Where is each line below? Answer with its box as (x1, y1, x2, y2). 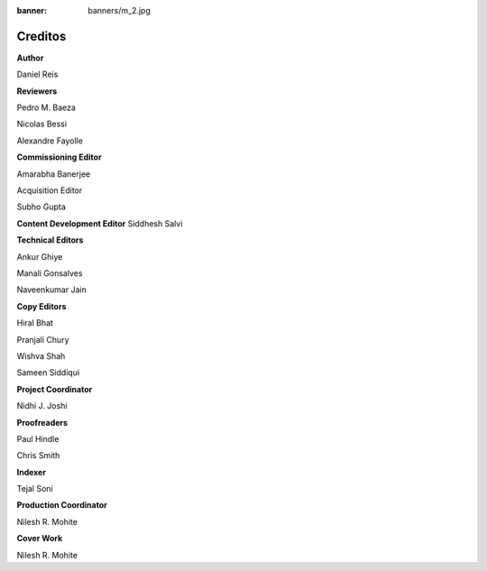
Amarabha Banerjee (16, 168, 91, 180)
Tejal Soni (16, 484, 53, 494)
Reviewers (16, 86, 58, 97)
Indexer (16, 466, 47, 477)
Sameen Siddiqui (16, 367, 80, 378)
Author (16, 52, 44, 63)
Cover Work (16, 533, 63, 544)
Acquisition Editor (16, 185, 83, 196)
